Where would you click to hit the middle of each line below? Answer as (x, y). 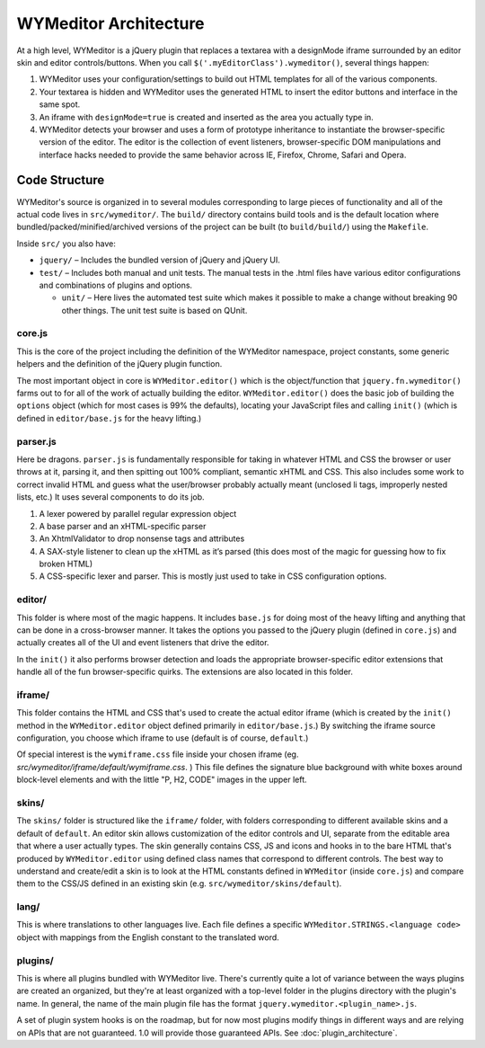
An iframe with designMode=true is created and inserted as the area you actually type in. (207, 117)
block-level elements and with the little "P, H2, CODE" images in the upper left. (162, 780)
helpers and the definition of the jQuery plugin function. (119, 364)
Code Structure (61, 180)
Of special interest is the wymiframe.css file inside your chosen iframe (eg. (158, 754)
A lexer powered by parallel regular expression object (138, 513)
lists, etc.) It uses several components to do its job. (111, 497)
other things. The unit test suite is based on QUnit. (154, 310)
